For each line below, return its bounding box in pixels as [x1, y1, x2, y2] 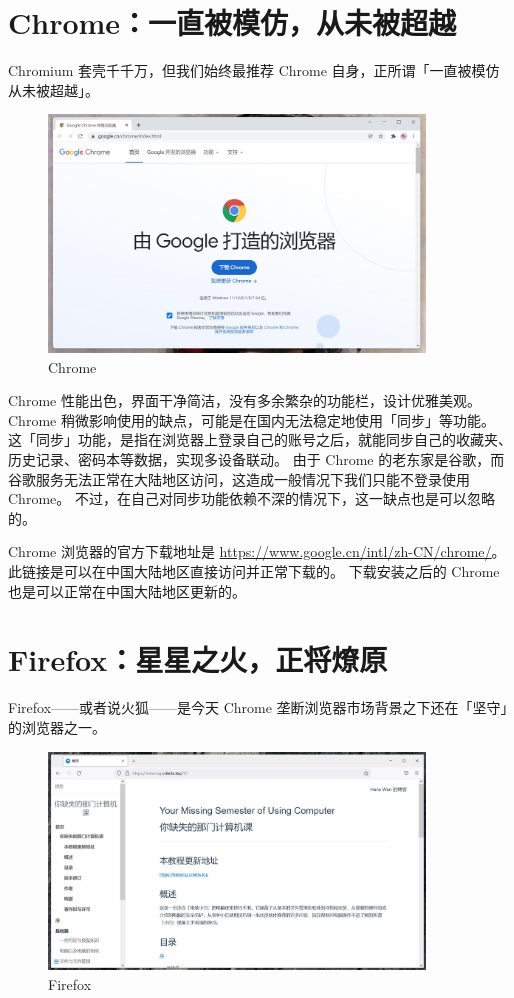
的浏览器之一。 [8, 716, 106, 737]
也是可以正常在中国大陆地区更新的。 [8, 580, 246, 601]
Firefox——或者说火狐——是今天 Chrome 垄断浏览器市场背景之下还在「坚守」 [8, 697, 508, 718]
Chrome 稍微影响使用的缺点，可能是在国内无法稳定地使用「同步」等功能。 [8, 409, 495, 430]
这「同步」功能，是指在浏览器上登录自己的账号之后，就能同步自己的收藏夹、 [8, 429, 512, 450]
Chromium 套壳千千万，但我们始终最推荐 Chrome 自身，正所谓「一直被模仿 [8, 60, 500, 81]
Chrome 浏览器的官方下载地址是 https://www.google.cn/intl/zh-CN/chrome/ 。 [8, 541, 506, 562]
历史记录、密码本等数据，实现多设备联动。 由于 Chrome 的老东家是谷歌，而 [8, 449, 505, 470]
